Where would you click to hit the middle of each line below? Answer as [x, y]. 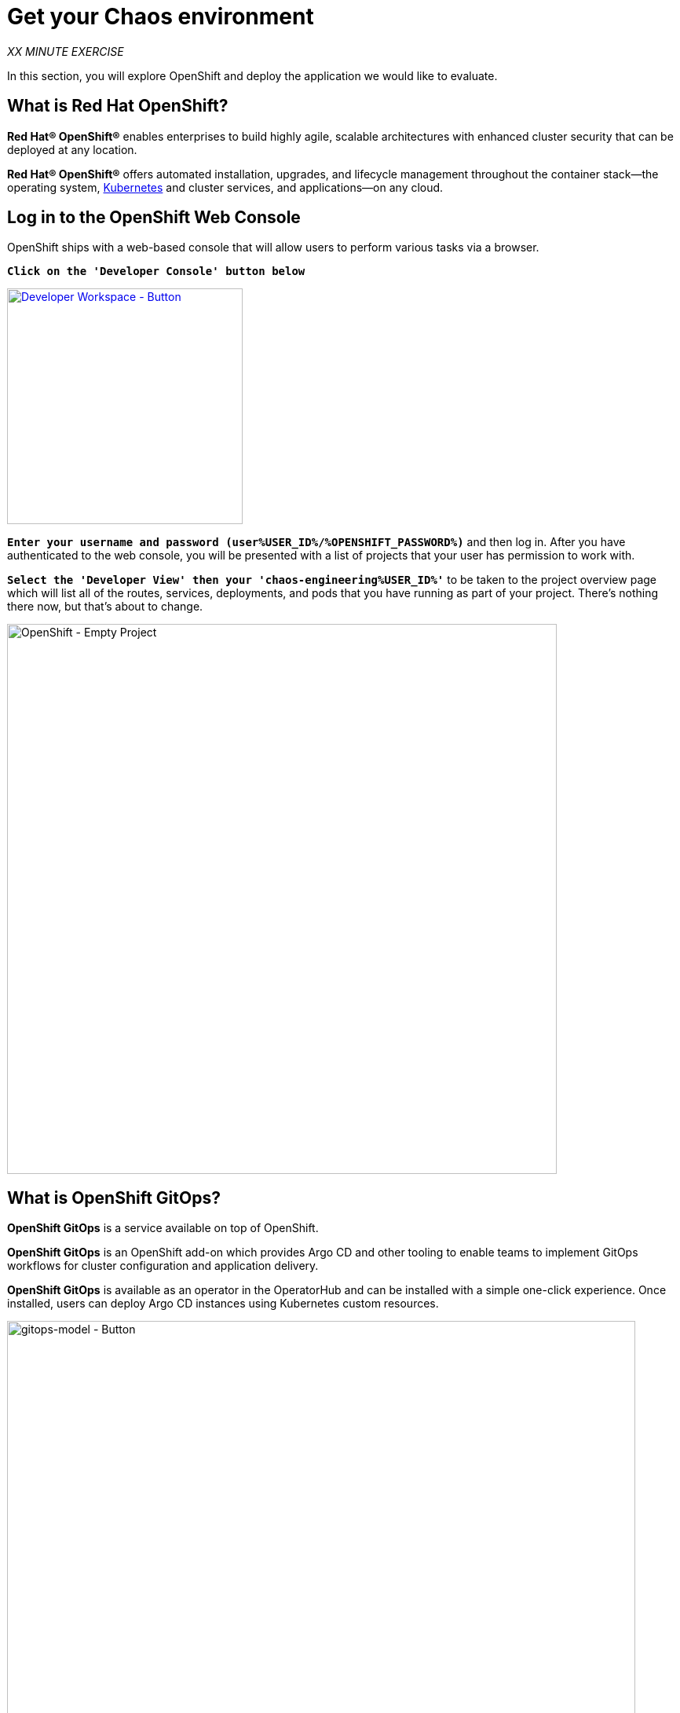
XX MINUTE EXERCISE [66, 51]
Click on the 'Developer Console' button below [156, 271]
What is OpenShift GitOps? [114, 1198]
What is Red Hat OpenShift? [118, 106]
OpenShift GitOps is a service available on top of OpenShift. [163, 1228]
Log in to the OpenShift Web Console [154, 218]
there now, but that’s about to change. [105, 607]
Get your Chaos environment [161, 17]
